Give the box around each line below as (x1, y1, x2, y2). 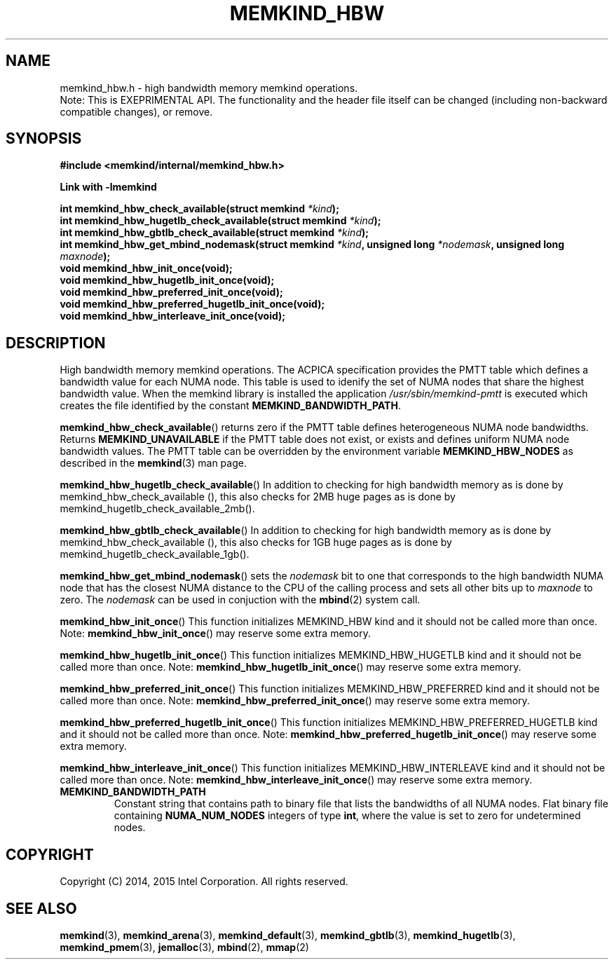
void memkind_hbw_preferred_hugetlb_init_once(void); (60, 298, 325, 310)
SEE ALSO (6, 899, 77, 917)
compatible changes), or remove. (60, 105, 213, 118)
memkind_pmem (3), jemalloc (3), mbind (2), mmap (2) (60, 940, 309, 953)
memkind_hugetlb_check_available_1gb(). (60, 548, 250, 561)
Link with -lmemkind (60, 181, 157, 193)
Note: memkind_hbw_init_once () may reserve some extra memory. (60, 627, 371, 640)
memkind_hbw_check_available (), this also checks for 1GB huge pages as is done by (60, 536, 452, 549)
